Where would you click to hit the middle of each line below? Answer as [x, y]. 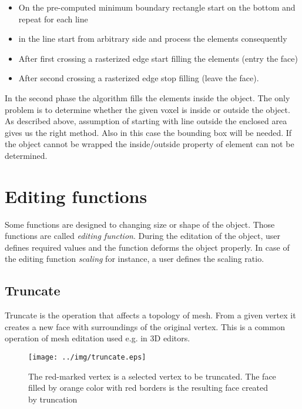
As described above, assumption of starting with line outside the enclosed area [146, 121]
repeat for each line [53, 19]
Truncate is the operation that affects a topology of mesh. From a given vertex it [150, 315]
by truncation [53, 399]
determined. [26, 155]
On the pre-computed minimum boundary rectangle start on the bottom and [157, 7]
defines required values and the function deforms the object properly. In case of [147, 247]
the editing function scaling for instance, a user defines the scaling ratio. [135, 259]
